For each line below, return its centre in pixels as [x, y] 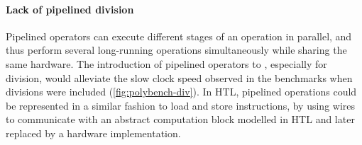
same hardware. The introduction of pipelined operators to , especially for [166, 63]
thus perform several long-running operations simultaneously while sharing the [176, 50]
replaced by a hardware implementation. [93, 133]
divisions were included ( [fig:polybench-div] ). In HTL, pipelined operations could [181, 92]
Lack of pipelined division [70, 9]
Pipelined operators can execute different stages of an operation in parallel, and [179, 36]
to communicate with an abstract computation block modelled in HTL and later [180, 119]
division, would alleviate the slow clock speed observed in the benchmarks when [179, 77]
